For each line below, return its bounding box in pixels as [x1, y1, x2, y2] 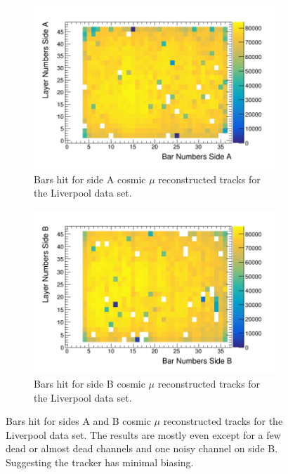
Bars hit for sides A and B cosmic [6, 414, 151, 428]
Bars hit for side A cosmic [34, 171, 146, 186]
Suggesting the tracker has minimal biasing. [6, 454, 194, 469]
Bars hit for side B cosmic [34, 376, 145, 390]
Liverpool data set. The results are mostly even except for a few [6, 427, 281, 442]
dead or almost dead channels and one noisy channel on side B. [6, 441, 278, 456]
